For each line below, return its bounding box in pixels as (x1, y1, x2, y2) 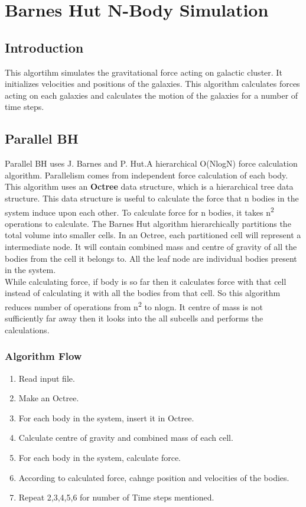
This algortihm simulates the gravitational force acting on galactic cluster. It (5, 66, 282, 78)
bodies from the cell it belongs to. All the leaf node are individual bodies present (5, 252, 297, 264)
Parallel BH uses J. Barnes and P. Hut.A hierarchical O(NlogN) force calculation (5, 157, 298, 170)
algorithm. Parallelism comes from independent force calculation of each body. (5, 168, 288, 181)
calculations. (5, 323, 50, 336)
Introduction (5, 38, 84, 56)
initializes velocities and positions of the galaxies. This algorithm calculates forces (5, 77, 300, 90)
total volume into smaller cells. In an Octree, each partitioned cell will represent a (5, 229, 301, 241)
